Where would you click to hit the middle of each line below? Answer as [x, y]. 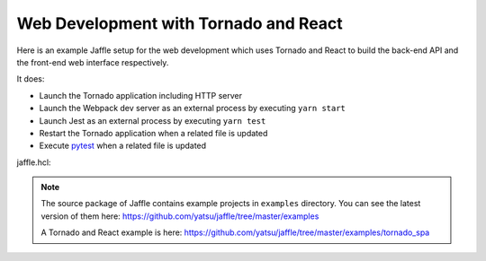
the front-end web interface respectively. [93, 62]
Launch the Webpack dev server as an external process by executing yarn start [193, 109]
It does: [31, 79]
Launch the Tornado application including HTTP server [141, 95]
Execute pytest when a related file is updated [123, 146]
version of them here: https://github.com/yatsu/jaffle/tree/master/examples [180, 216]
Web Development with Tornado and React [180, 23]
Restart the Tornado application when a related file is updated [153, 133]
